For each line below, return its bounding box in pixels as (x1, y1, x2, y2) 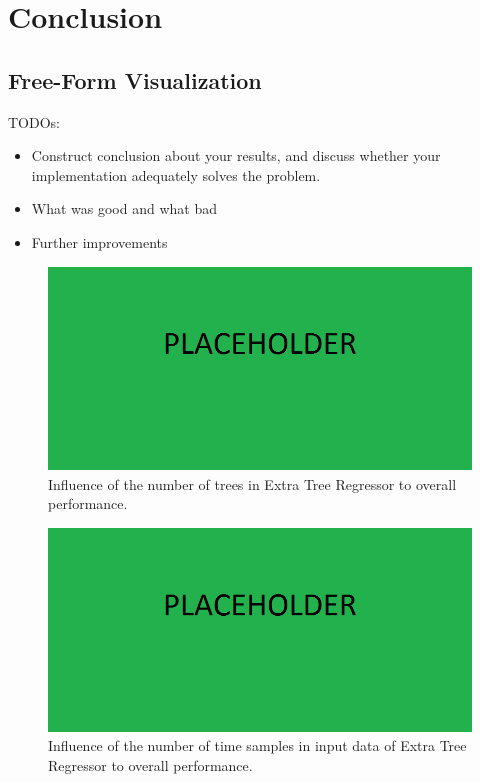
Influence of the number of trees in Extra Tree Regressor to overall (48, 473, 457, 494)
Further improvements (31, 231, 168, 252)
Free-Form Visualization (8, 64, 262, 95)
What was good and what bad (31, 198, 218, 219)
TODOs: (8, 111, 60, 132)
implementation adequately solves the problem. (31, 164, 321, 185)
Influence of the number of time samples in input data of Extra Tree (48, 735, 467, 756)
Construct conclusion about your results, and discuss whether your (31, 145, 441, 166)
